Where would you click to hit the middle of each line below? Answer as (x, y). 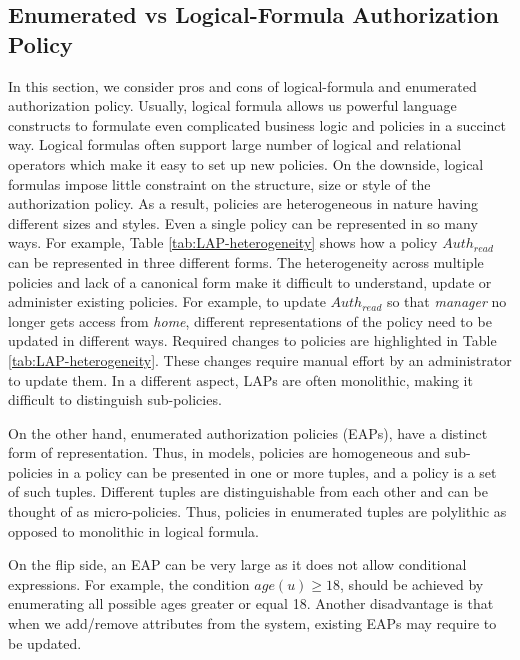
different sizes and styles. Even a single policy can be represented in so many (243, 222)
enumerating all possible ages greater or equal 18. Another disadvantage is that (251, 603)
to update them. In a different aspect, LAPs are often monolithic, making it (240, 379)
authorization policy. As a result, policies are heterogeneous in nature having (243, 203)
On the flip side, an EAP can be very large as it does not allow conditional (237, 564)
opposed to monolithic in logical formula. (133, 530)
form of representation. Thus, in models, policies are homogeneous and (224, 452)
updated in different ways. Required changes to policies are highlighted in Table (252, 340)
